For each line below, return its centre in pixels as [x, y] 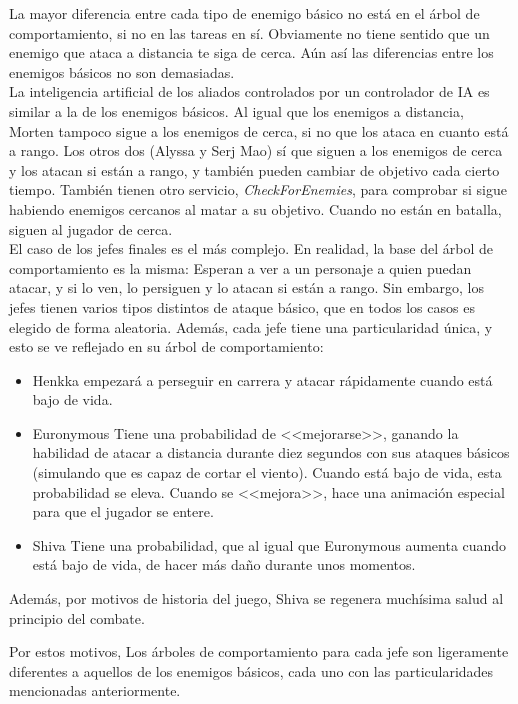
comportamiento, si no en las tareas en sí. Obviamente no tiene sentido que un [249, 32]
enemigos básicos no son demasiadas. [122, 71]
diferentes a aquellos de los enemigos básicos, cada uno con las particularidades [251, 670]
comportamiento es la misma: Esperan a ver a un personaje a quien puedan [240, 267]
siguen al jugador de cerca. [91, 228]
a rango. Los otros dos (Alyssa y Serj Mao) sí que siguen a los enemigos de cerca [256, 150]
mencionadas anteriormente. [95, 690]
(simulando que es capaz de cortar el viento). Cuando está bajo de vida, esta [267, 472]
